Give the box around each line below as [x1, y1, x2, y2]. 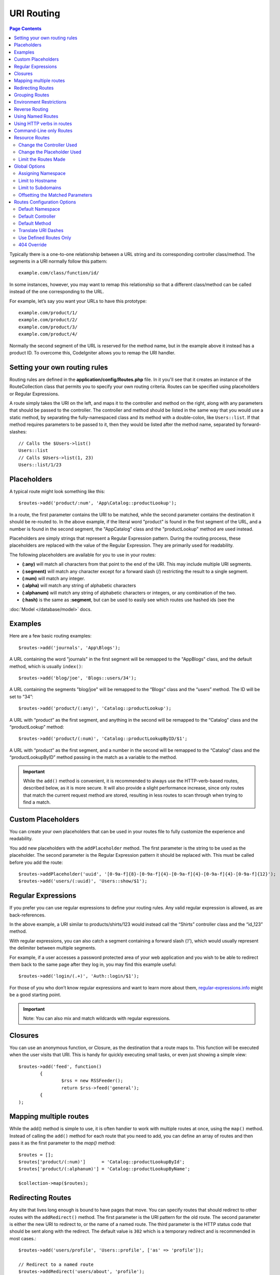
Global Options [14, 163, 45, 169]
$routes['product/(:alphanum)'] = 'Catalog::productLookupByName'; [18, 1166, 190, 1172]
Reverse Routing [14, 106, 48, 112]
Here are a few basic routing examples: [9, 633, 92, 639]
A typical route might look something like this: [9, 489, 105, 495]
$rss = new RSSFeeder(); [61, 1078, 123, 1084]
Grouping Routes [14, 92, 49, 98]
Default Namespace [18, 206, 61, 212]
